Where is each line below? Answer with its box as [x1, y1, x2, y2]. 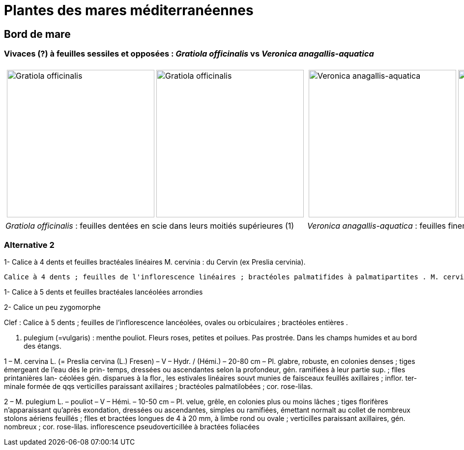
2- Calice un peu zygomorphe [4, 303, 101, 312]
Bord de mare [4, 28, 71, 40]
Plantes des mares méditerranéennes [4, 2, 254, 19]
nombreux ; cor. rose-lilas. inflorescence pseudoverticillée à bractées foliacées [4, 422, 260, 431]
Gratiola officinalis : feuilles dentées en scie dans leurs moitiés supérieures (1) [5, 220, 294, 231]
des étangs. [24, 342, 62, 351]
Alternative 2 [4, 240, 55, 250]
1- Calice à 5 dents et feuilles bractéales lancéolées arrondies [4, 288, 203, 297]
